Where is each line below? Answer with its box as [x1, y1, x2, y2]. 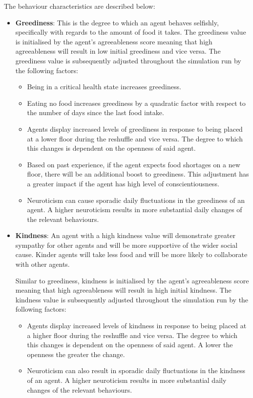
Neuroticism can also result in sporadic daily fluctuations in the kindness [27, 365, 245, 376]
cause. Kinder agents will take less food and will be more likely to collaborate [15, 249, 248, 259]
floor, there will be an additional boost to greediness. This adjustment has [27, 169, 249, 179]
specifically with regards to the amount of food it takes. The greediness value [15, 27, 246, 37]
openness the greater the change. [27, 349, 125, 359]
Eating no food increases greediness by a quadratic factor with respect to [27, 98, 246, 108]
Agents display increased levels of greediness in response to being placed [27, 123, 243, 134]
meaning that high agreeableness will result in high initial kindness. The [15, 285, 232, 295]
